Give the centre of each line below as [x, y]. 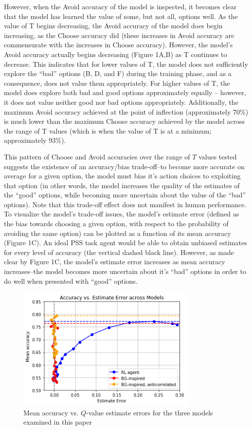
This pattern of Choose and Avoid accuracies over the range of [97, 156]
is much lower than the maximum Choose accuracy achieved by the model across [125, 121]
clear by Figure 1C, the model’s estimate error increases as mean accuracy [115, 262]
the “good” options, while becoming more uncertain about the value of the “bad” [125, 195]
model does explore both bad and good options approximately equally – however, [125, 92]
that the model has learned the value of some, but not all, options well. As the [121, 16]
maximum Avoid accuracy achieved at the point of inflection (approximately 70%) [126, 111]
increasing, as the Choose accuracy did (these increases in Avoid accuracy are [119, 35]
